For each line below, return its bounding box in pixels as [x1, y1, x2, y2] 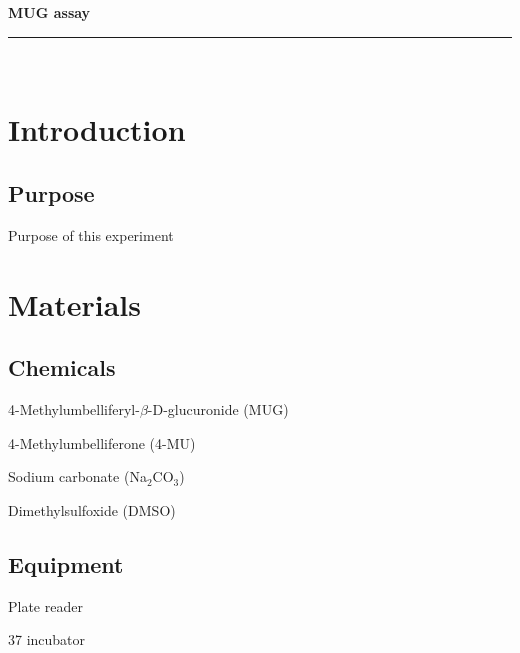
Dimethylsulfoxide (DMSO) [8, 499, 176, 520]
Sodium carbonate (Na [8, 466, 147, 487]
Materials [8, 283, 142, 324]
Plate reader [8, 595, 83, 616]
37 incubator [8, 629, 86, 650]
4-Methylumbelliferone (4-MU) [8, 432, 196, 453]
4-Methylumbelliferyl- [8, 398, 140, 419]
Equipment [8, 548, 124, 579]
